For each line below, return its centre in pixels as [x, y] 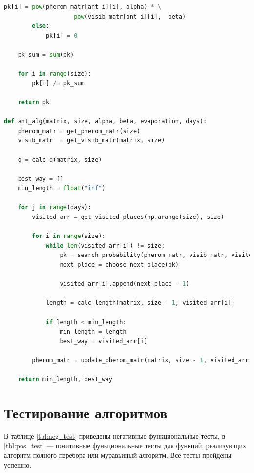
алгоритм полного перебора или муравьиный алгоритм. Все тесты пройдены [118, 455]
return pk [34, 102]
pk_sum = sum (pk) [46, 54]
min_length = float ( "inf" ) [62, 188]
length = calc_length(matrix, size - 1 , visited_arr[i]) [140, 303]
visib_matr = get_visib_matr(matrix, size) [91, 141]
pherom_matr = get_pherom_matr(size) [79, 131]
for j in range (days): [55, 207]
